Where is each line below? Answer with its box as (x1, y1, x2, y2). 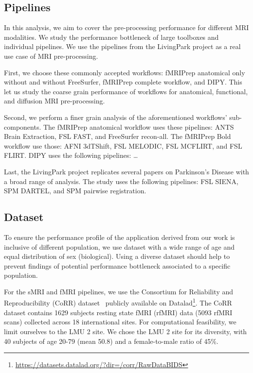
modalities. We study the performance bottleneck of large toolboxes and (4, 32, 219, 42)
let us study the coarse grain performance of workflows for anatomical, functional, (4, 86, 248, 96)
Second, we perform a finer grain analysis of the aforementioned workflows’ (4, 112, 227, 122)
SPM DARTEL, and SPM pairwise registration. (4, 186, 146, 196)
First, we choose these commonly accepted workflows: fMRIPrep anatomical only (4, 67, 245, 77)
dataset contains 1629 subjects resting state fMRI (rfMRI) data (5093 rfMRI (4, 307, 233, 317)
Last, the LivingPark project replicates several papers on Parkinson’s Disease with (4, 166, 249, 176)
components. (4, 121, 41, 132)
